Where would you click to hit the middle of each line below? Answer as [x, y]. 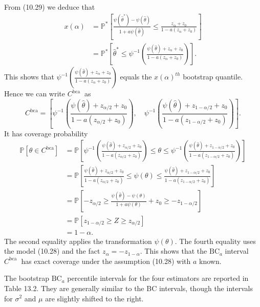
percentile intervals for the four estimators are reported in [158, 278]
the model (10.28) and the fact [52, 251]
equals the [136, 77]
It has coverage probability [46, 133]
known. [210, 261]
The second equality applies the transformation [78, 241]
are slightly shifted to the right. [94, 298]
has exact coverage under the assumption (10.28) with [106, 261]
